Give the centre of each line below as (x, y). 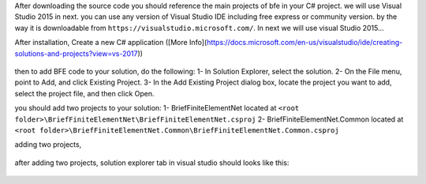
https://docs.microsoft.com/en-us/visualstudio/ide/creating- (305, 43)
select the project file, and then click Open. (84, 93)
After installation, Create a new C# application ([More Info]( (111, 43)
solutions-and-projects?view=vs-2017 (76, 53)
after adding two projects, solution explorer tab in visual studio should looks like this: (152, 163)
